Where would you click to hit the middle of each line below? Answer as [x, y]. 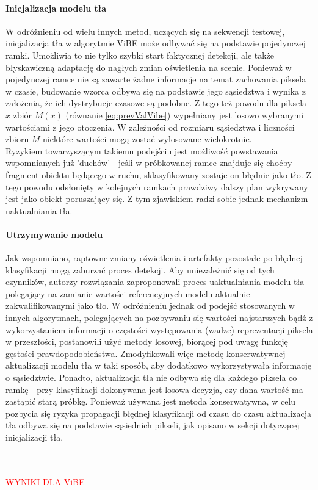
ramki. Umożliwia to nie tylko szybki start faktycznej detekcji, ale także [140, 55]
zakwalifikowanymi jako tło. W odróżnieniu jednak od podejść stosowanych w [150, 305]
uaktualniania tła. [39, 210]
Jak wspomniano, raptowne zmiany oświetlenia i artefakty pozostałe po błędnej [154, 258]
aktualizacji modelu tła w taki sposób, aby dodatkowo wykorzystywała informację [158, 365]
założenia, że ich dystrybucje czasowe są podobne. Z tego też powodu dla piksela [156, 103]
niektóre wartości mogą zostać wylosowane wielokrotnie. [147, 139]
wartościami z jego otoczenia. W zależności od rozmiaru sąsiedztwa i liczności [150, 127]
